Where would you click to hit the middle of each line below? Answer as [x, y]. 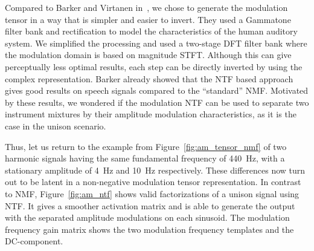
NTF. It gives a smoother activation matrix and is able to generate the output [150, 205]
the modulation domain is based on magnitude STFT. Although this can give [148, 55]
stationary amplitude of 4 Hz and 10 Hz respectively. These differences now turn [155, 170]
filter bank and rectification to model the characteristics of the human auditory [151, 31]
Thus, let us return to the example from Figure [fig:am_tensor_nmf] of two [146, 146]
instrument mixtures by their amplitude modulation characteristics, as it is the [151, 114]
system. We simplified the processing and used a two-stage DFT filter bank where [156, 43]
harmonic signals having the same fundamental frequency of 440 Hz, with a [145, 158]
